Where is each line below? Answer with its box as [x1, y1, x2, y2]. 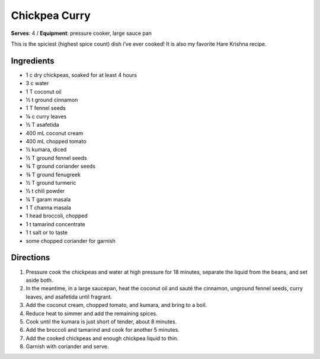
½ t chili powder [25, 187, 65, 195]
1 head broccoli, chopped [25, 212, 88, 219]
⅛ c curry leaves [25, 113, 67, 120]
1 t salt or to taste [25, 229, 68, 236]
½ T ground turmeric [25, 179, 76, 186]
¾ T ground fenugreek [25, 171, 81, 178]
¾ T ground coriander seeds [25, 163, 96, 170]
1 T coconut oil [25, 88, 62, 95]
